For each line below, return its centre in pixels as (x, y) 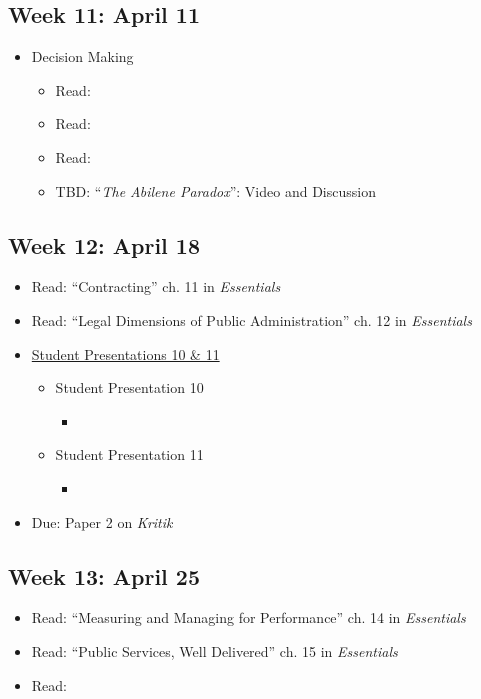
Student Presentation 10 (129, 387)
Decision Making (82, 56)
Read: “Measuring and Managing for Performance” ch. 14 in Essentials (248, 617)
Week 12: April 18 (104, 244)
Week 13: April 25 (104, 575)
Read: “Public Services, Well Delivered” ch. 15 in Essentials (214, 650)
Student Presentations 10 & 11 (125, 353)
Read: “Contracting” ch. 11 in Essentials (156, 286)
